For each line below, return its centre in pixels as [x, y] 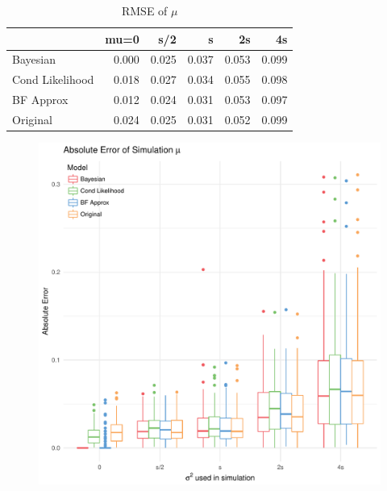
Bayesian [34, 59]
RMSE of [144, 10]
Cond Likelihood [53, 79]
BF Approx [40, 100]
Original [32, 119]
